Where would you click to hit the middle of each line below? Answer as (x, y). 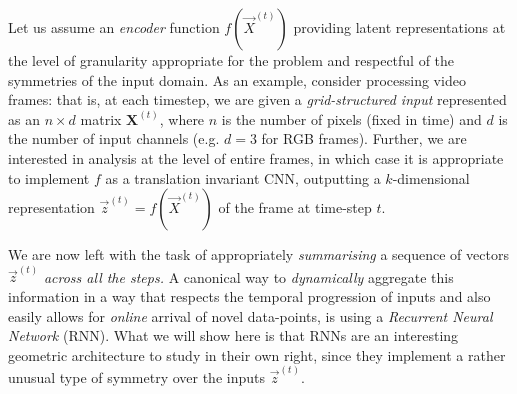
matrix (101, 118)
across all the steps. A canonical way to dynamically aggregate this (248, 276)
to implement (49, 177)
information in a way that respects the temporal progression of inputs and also (249, 296)
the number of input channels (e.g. (114, 138)
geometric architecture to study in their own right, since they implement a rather (257, 354)
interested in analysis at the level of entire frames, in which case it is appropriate (256, 157)
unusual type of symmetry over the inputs (136, 377)
